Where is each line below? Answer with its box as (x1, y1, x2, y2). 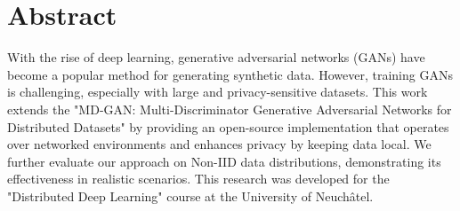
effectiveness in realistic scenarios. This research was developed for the (7, 169, 390, 188)
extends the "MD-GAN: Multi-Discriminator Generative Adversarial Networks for (7, 99, 452, 118)
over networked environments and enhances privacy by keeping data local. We (7, 135, 432, 153)
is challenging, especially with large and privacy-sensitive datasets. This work (7, 82, 428, 101)
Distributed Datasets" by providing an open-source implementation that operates (7, 117, 449, 136)
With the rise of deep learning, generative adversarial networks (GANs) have (7, 48, 425, 66)
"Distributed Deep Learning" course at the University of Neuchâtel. (7, 186, 374, 205)
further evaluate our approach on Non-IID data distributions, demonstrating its (7, 152, 441, 170)
